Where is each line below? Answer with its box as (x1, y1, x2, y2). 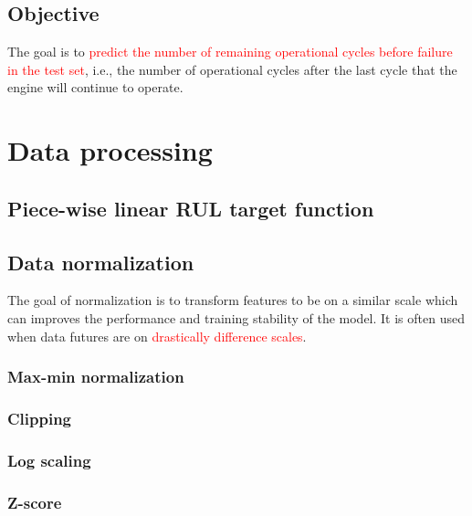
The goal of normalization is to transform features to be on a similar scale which (7, 290, 458, 310)
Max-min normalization (7, 365, 184, 388)
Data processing (7, 132, 213, 169)
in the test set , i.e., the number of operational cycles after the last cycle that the (7, 59, 457, 79)
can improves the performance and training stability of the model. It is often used (7, 308, 465, 327)
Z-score (7, 490, 62, 513)
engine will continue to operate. (7, 78, 184, 97)
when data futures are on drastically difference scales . (7, 326, 307, 345)
